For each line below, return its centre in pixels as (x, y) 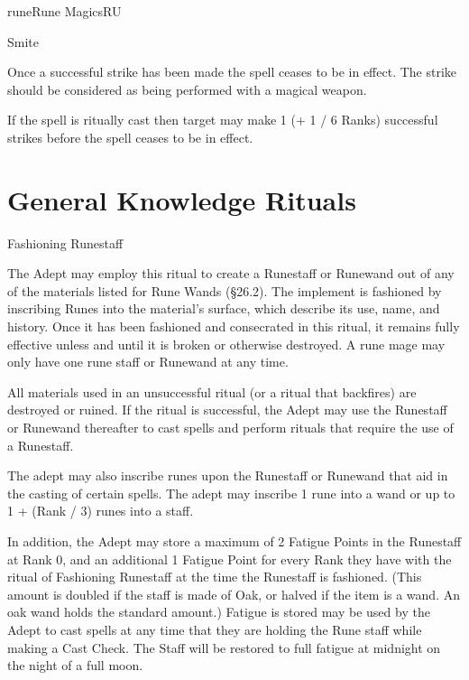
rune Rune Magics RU (64, 11)
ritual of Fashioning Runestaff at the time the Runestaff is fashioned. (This (215, 577)
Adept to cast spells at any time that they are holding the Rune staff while (215, 629)
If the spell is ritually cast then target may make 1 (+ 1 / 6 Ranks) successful (223, 120)
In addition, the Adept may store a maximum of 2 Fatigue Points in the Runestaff (234, 541)
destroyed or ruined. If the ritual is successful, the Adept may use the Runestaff (227, 410)
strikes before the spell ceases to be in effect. (130, 137)
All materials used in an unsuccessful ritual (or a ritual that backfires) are (212, 391)
